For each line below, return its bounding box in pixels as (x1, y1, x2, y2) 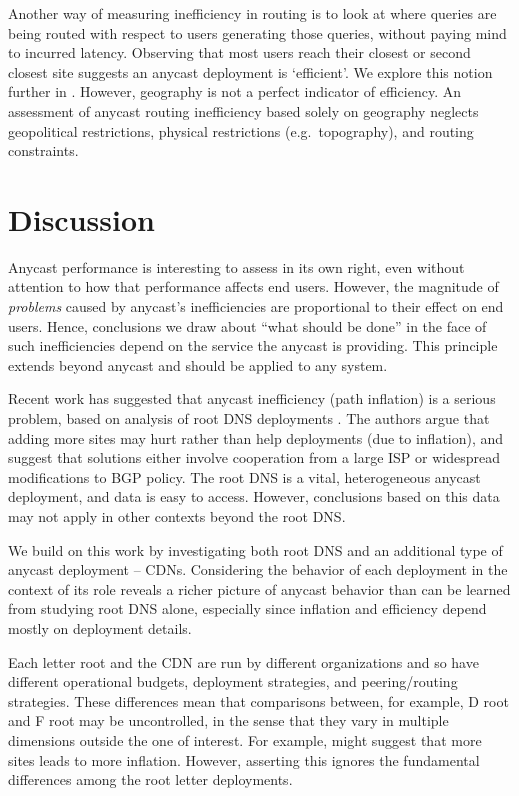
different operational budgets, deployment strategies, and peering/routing (8, 671, 458, 692)
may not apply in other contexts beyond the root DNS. (8, 506, 346, 526)
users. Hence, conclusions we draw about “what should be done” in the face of (8, 315, 487, 336)
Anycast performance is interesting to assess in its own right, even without (8, 256, 465, 277)
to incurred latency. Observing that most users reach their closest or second (8, 42, 471, 63)
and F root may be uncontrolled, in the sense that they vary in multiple (8, 710, 449, 731)
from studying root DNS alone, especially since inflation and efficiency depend (8, 598, 487, 619)
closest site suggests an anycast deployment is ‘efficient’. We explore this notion (8, 61, 493, 82)
